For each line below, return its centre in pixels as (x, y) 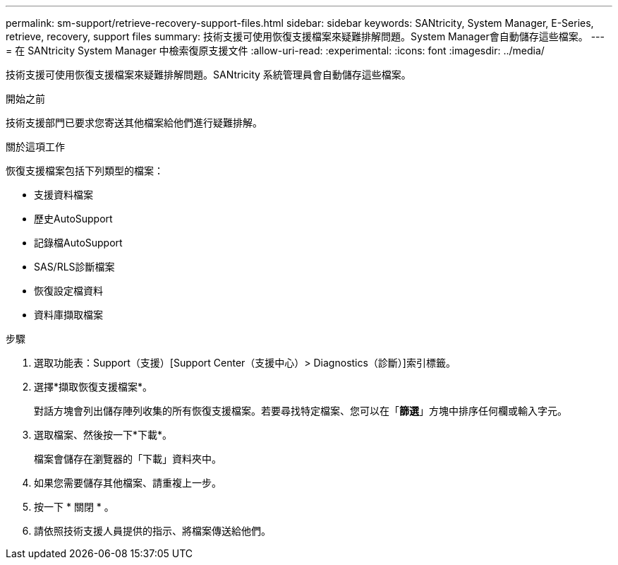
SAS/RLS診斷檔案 (74, 267)
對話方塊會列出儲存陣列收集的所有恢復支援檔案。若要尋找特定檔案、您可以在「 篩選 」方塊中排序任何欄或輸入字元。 (301, 411)
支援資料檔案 (63, 195)
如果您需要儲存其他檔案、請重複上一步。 (128, 483)
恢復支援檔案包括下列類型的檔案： (85, 171)
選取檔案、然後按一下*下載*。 (103, 435)
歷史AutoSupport (73, 219)
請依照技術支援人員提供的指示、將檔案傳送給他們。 (152, 531)
